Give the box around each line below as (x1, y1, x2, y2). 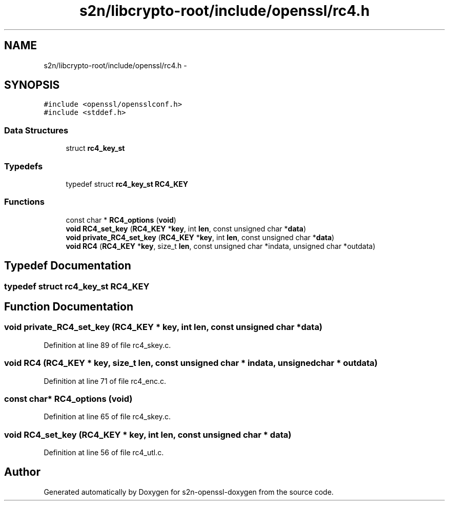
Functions (4, 197, 45, 207)
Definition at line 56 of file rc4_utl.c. (44, 448, 164, 457)
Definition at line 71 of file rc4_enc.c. (44, 376, 167, 385)
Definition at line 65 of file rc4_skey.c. (44, 412, 171, 421)
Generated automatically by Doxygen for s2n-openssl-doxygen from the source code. (44, 487, 334, 496)
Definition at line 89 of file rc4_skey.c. (44, 340, 171, 349)
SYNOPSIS (4, 79, 60, 92)
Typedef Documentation (4, 259, 131, 273)
